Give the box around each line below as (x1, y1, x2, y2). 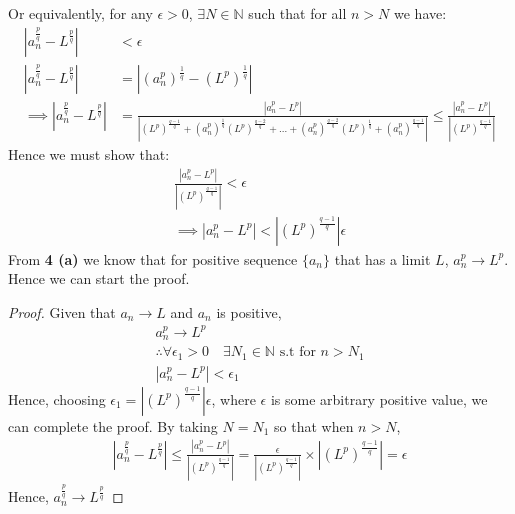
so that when (274, 415, 354, 436)
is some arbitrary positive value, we (270, 388, 488, 409)
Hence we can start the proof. (8, 268, 190, 289)
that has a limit (334, 248, 431, 269)
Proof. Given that (8, 301, 116, 322)
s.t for (279, 345, 316, 360)
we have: (394, 3, 447, 23)
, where (211, 388, 256, 409)
